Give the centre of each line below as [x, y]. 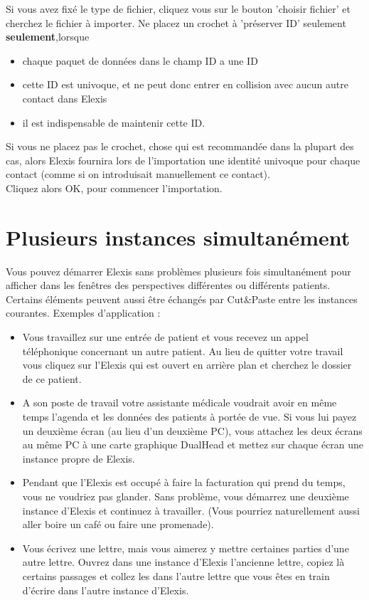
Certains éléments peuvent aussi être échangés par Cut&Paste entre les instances [182, 299]
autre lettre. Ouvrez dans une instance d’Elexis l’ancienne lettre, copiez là [183, 562]
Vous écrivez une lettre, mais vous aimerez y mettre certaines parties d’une [186, 548]
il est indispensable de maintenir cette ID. [114, 122]
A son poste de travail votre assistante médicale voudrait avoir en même [180, 402]
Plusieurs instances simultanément [178, 237]
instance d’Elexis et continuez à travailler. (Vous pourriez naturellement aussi [191, 510]
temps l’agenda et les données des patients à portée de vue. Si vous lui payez [189, 416]
